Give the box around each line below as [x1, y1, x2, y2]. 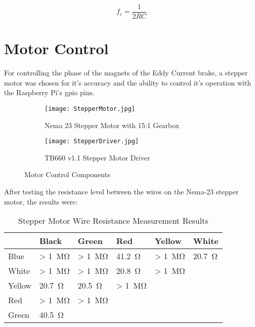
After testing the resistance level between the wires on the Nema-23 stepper [4, 186, 239, 197]
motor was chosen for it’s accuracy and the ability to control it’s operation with [4, 77, 251, 88]
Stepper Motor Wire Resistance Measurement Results [18, 215, 208, 227]
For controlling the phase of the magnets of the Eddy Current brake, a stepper [4, 67, 248, 78]
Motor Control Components [24, 169, 110, 180]
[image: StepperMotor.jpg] [45, 105, 135, 112]
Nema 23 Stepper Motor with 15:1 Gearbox [45, 119, 180, 130]
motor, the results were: [4, 196, 78, 207]
